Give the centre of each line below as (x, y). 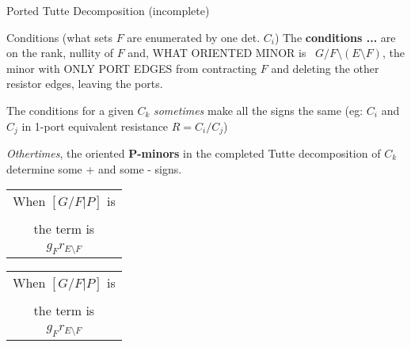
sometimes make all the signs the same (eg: (258, 110)
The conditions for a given (70, 110)
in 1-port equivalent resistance (95, 126)
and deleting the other (325, 68)
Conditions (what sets (60, 37)
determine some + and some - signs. (94, 168)
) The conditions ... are (335, 37)
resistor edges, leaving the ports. (85, 84)
